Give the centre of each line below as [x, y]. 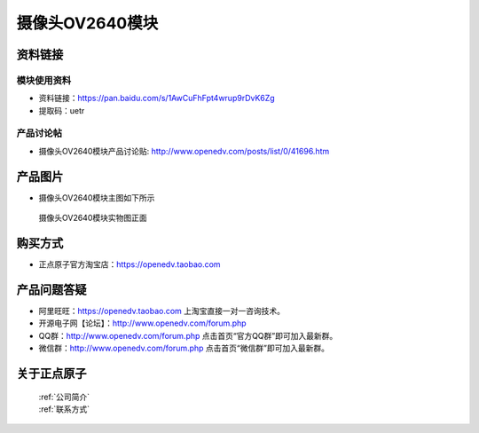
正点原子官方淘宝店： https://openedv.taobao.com [130, 264]
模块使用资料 [44, 80]
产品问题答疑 [51, 290]
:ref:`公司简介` [64, 397]
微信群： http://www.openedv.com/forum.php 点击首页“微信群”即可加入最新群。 [184, 348]
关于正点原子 [51, 373]
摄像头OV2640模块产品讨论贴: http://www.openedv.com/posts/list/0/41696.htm [184, 151]
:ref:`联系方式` [64, 409]
